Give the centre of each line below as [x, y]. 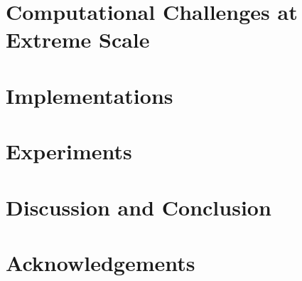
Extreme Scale [78, 39]
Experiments [69, 151]
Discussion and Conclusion [139, 207]
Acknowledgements [101, 262]
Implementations [90, 95]
